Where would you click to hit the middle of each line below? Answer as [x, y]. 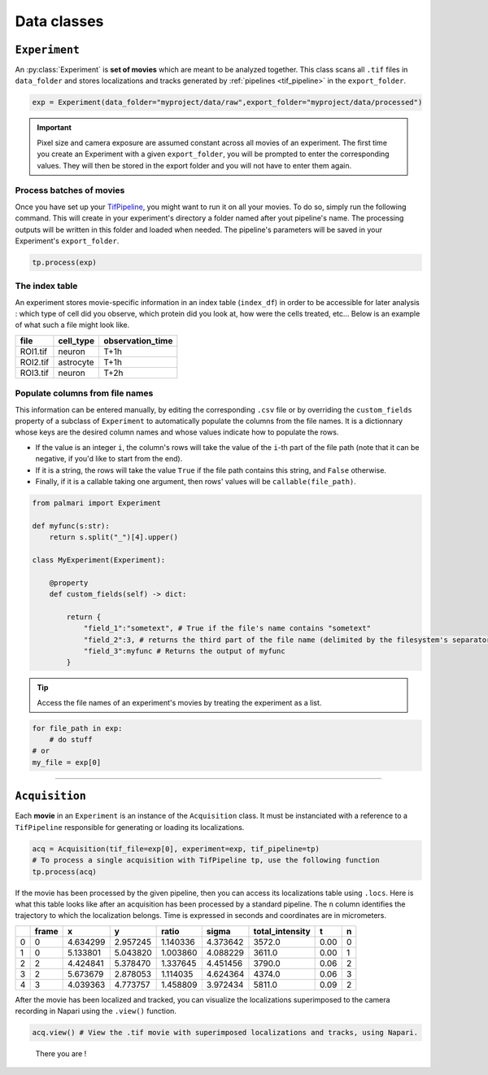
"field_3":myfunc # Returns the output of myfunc [184, 651]
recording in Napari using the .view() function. [96, 1011]
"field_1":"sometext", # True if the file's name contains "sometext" [227, 628]
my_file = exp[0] [67, 762]
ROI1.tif [34, 352]
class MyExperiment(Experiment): [99, 560]
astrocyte [76, 362]
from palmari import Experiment [97, 503]
